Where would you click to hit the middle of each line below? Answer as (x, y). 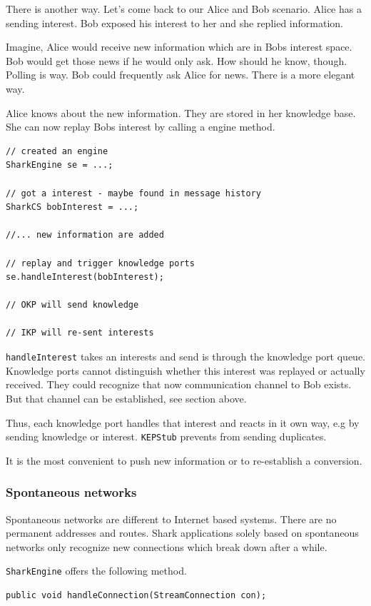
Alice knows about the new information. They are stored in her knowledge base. (181, 112)
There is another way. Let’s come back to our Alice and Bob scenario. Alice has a (184, 9)
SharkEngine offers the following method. (96, 571)
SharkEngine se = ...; (60, 165)
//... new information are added (85, 235)
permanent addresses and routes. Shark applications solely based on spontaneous (182, 533)
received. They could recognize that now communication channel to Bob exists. (179, 384)
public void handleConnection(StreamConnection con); (136, 595)
